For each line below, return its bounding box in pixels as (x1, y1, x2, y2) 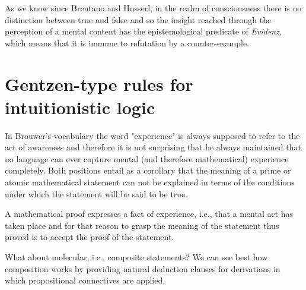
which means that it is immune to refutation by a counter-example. (5, 36, 250, 49)
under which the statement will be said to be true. (5, 187, 188, 200)
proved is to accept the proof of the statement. (5, 231, 174, 243)
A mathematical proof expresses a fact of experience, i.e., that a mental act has (5, 207, 294, 220)
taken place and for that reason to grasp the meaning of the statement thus (5, 219, 279, 231)
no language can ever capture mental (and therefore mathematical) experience (5, 152, 289, 165)
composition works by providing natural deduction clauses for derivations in (5, 262, 280, 275)
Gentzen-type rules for (5, 71, 193, 96)
